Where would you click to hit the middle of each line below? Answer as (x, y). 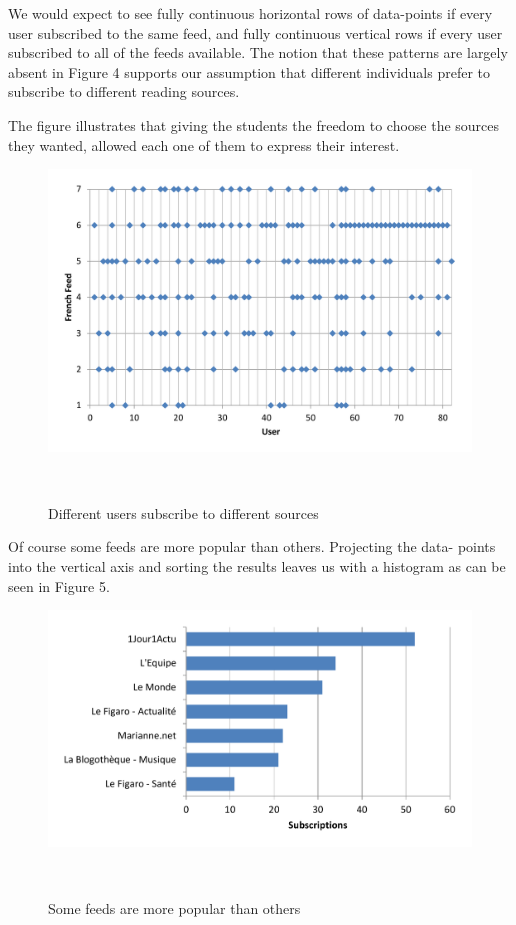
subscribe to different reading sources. (124, 91)
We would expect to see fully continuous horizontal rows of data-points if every (250, 13)
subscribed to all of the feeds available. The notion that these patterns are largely (258, 52)
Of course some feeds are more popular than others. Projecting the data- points (252, 546)
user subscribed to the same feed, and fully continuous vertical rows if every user (255, 32)
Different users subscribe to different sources (183, 512)
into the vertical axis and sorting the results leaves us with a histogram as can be (257, 565)
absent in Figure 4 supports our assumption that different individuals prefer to (249, 71)
